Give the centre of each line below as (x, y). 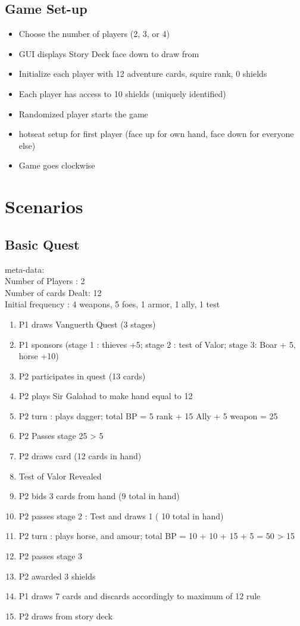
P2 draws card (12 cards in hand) (80, 456)
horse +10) (39, 356)
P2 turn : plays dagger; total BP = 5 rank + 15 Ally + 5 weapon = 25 (148, 415)
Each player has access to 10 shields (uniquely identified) (122, 93)
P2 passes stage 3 (51, 556)
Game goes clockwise (57, 165)
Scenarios (44, 206)
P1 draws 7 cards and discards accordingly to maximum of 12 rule (140, 596)
